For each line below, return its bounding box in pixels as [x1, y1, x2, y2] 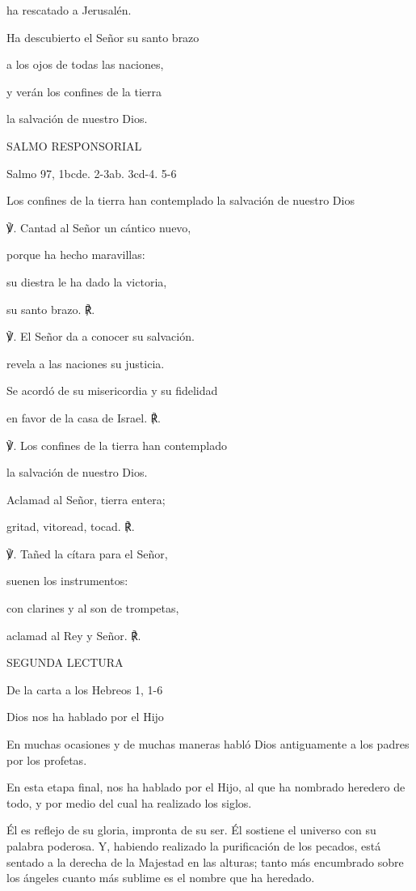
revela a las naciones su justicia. [6, 354, 165, 371]
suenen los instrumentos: [6, 572, 128, 589]
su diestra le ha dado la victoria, [6, 273, 167, 290]
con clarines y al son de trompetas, [6, 600, 179, 617]
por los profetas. [6, 751, 87, 768]
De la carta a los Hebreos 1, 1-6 [6, 681, 163, 698]
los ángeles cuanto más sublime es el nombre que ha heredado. [6, 869, 315, 886]
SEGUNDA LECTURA [6, 654, 124, 671]
